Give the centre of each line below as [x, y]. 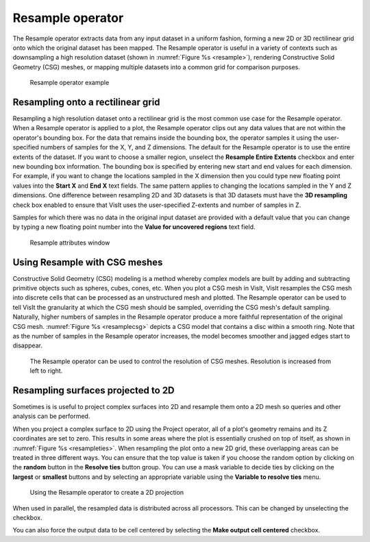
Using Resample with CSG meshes [88, 262]
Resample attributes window [70, 243]
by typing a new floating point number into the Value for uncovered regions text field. [134, 227]
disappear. [27, 345]
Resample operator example [70, 83]
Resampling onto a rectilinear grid [86, 102]
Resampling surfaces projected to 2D [94, 390]
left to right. [46, 371]
